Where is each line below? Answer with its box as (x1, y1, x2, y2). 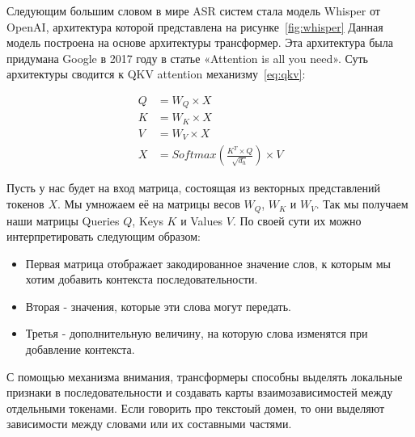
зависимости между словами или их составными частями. (6, 415, 292, 432)
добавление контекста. (25, 341, 135, 358)
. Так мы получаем (315, 195, 409, 212)
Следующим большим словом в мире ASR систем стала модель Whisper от (6, 2, 380, 19)
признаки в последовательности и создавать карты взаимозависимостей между (6, 384, 393, 401)
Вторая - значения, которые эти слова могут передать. (25, 297, 292, 314)
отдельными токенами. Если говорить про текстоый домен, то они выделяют (6, 399, 385, 416)
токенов (6, 195, 44, 212)
